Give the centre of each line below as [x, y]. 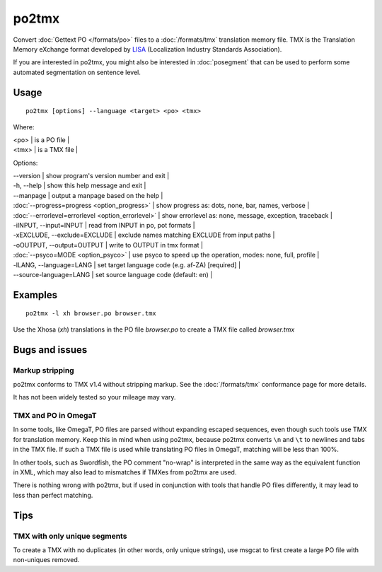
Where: [24, 127]
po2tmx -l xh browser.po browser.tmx [91, 314]
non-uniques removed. [46, 560]
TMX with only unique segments [70, 536]
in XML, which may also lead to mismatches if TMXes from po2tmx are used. [125, 472]
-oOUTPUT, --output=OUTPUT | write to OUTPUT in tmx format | [108, 245]
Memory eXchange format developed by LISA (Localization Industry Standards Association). [147, 49]
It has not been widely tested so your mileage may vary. [94, 397]
